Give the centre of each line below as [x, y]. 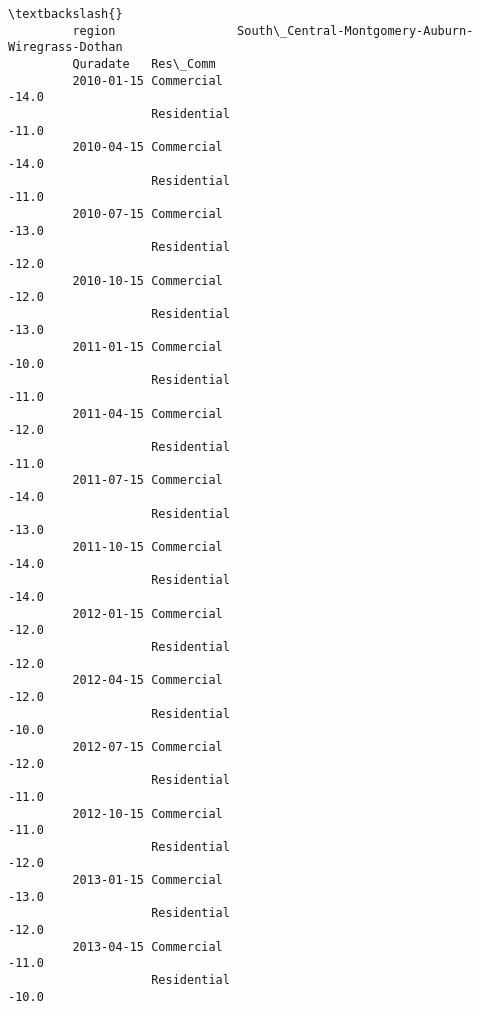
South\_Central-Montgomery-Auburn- [355, 30]
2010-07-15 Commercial [147, 213]
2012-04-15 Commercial [147, 680]
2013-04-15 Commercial [147, 946]
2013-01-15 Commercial [147, 880]
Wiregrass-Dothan [65, 47]
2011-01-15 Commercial [147, 347]
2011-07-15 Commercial [147, 480]
